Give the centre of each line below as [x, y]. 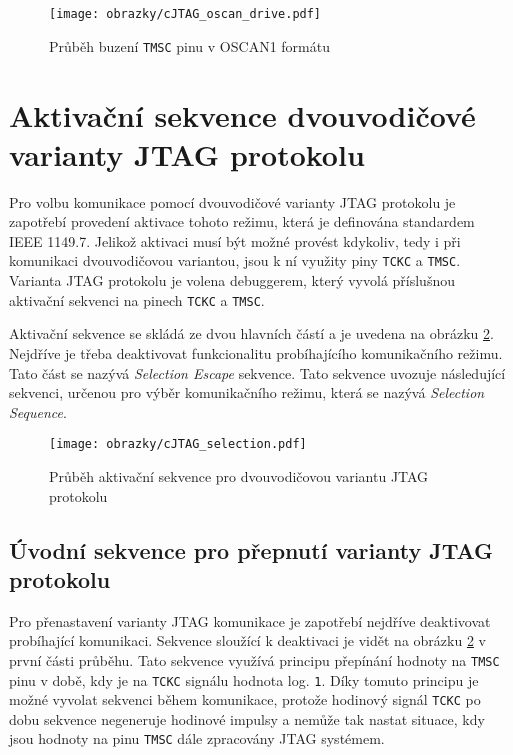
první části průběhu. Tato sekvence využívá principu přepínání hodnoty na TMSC [254, 659]
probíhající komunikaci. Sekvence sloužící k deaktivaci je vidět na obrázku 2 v [247, 640]
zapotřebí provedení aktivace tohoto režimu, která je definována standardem [242, 221]
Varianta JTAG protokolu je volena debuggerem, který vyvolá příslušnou [232, 280]
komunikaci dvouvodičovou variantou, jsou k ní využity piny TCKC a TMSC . [235, 260]
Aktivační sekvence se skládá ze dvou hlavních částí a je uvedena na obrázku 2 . [251, 333]
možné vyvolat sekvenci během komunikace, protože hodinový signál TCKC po [245, 699]
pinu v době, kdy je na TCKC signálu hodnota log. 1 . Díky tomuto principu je [244, 679]
